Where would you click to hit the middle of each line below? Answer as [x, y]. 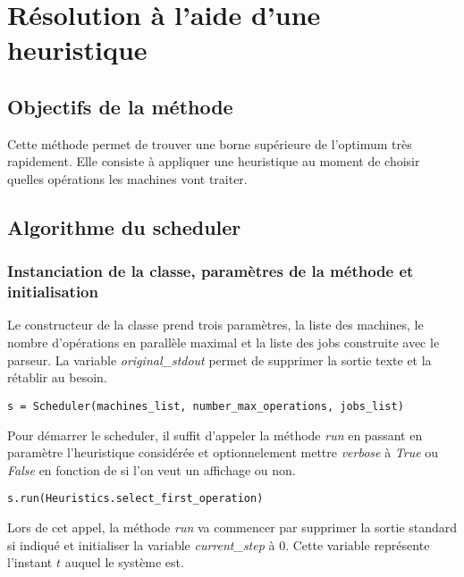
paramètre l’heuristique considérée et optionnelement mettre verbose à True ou [223, 452]
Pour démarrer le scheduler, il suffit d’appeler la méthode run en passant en [215, 435]
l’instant [30, 562]
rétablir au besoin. [57, 377]
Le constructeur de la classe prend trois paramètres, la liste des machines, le [215, 325]
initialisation [53, 292]
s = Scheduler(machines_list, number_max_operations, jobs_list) [206, 406]
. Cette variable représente [358, 544]
